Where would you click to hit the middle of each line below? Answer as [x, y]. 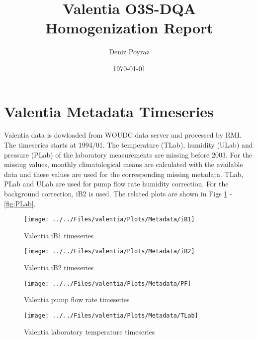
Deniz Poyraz [129, 52]
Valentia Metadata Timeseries [109, 111]
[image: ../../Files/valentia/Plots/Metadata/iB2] [109, 252]
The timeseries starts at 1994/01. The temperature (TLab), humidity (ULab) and [128, 145]
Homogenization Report [129, 28]
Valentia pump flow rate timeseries [77, 299]
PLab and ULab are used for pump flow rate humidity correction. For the [116, 184]
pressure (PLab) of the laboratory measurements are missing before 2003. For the [128, 154]
